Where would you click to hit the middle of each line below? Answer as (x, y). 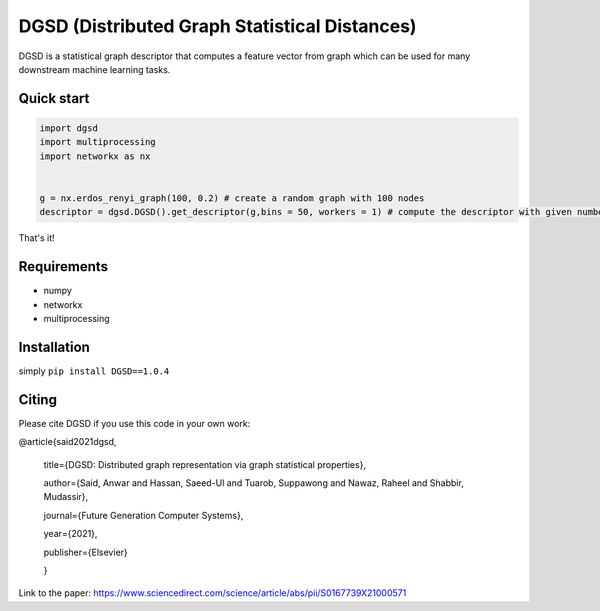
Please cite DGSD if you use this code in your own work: (134, 423)
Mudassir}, (66, 497)
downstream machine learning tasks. (94, 69)
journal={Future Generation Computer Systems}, (143, 515)
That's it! (36, 238)
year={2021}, (70, 534)
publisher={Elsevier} (86, 552)
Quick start (54, 98)
